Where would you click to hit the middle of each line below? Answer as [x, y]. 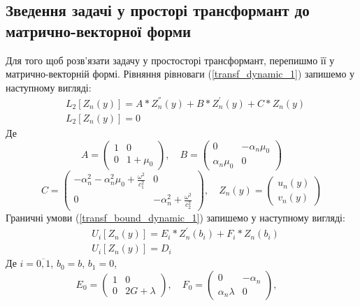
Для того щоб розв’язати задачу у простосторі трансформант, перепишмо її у [170, 60]
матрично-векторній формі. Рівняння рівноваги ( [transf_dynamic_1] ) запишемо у [180, 74]
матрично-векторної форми [99, 30]
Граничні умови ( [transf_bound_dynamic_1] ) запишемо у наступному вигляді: [175, 218]
